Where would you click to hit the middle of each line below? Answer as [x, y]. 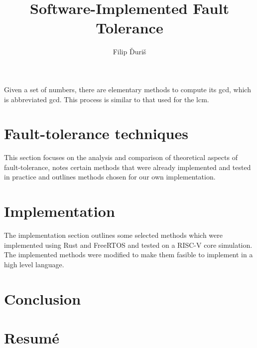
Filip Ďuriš [129, 52]
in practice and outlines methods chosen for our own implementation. [110, 177]
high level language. [34, 264]
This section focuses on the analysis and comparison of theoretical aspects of [121, 157]
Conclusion [43, 298]
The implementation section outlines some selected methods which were [114, 235]
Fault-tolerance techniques [96, 133]
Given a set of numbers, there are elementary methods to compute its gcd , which [128, 89]
